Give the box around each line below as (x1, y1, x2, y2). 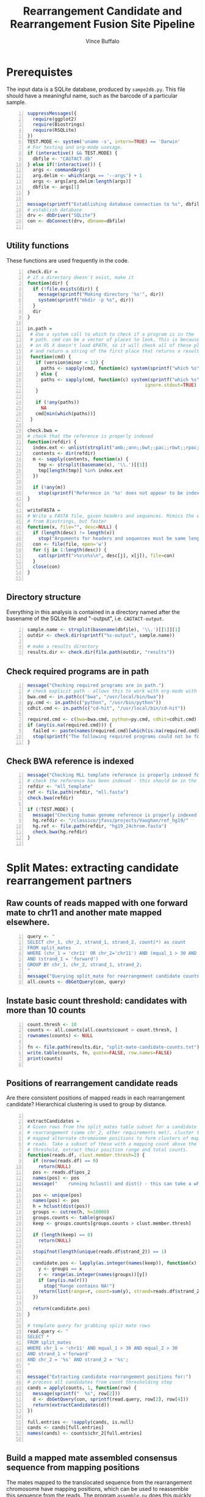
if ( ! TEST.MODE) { (27, 806, 74, 813)
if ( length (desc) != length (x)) (32, 530, 115, 536)
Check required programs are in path (6, 666, 149, 676)
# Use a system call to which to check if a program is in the (30, 331, 194, 337)
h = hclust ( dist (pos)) (32, 1203, 90, 1209)
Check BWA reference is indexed (6, 756, 134, 767)
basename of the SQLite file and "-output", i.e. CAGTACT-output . (6, 615, 164, 622)
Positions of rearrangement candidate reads (6, 1078, 178, 1088)
